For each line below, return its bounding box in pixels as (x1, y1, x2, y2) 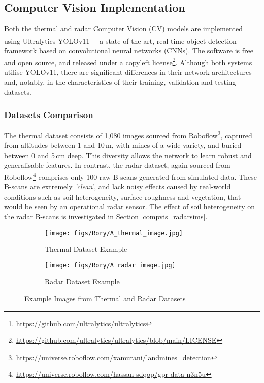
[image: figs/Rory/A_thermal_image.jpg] (45, 229, 183, 237)
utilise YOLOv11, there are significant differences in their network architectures (4, 66, 252, 77)
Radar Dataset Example (45, 276, 120, 287)
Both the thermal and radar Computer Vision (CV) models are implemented (4, 23, 243, 34)
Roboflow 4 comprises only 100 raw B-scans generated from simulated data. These (4, 170, 257, 182)
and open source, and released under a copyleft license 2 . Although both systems (4, 55, 252, 67)
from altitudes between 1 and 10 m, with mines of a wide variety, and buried (4, 140, 242, 150)
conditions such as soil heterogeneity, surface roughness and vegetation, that (4, 191, 241, 202)
